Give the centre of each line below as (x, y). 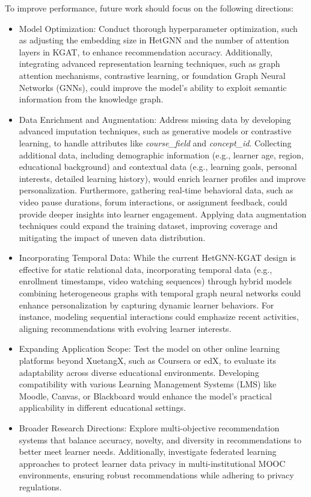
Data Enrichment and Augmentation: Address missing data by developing (155, 119)
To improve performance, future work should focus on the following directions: (149, 8)
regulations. (40, 486)
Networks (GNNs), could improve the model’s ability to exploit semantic (153, 87)
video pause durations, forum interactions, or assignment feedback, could (153, 202)
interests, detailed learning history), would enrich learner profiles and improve (162, 178)
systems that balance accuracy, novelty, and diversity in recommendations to (160, 439)
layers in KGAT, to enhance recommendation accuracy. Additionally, (146, 52)
